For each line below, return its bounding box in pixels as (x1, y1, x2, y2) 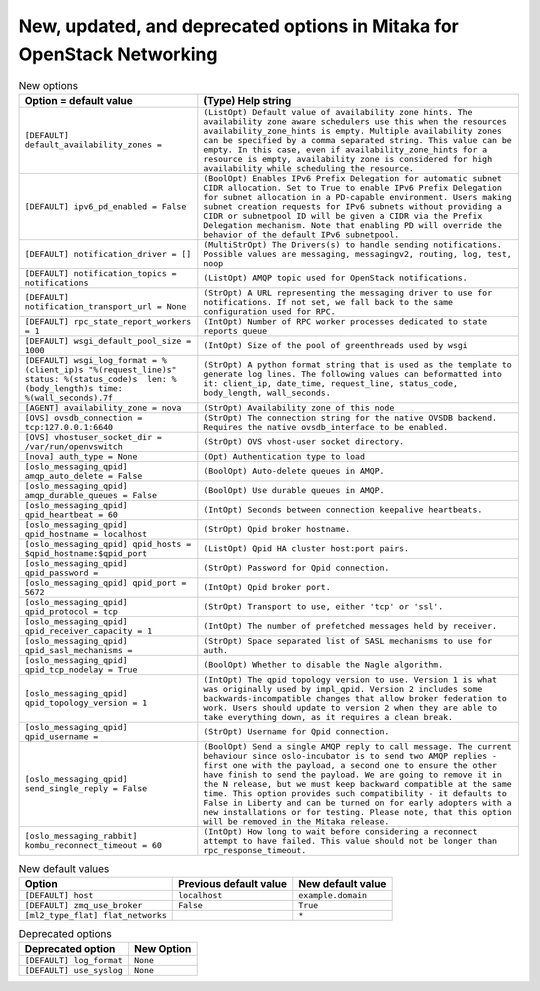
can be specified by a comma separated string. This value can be (203, 135, 512, 145)
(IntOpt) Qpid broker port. (203, 582, 331, 593)
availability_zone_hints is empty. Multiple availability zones (203, 125, 502, 136)
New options (18, 78, 79, 92)
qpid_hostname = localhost (24, 528, 148, 539)
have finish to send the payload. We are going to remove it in (203, 769, 502, 780)
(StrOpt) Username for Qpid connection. (203, 726, 390, 737)
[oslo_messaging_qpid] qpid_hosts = (24, 538, 192, 549)
